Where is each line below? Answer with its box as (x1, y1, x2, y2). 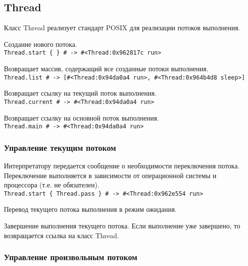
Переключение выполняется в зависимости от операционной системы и (4, 170, 217, 180)
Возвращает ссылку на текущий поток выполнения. (4, 88, 157, 98)
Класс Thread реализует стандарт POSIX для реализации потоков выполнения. (4, 22, 240, 33)
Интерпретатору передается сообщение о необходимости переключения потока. (4, 161, 240, 171)
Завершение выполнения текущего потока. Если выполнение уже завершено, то (4, 221, 240, 231)
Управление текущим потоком (4, 141, 116, 153)
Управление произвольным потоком (4, 251, 138, 263)
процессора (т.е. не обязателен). (4, 180, 100, 190)
